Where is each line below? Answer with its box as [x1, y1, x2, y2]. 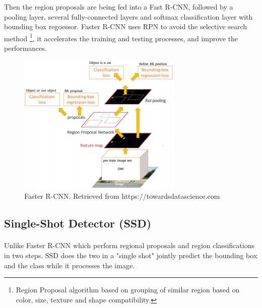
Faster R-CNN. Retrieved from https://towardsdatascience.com [24, 191, 220, 201]
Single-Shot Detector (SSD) [4, 215, 152, 231]
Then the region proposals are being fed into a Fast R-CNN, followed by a [4, 2, 233, 12]
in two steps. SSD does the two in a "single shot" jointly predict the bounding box [4, 250, 257, 260]
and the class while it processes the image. [4, 260, 135, 270]
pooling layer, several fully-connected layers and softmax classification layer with [4, 11, 253, 22]
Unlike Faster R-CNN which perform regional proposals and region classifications [4, 240, 254, 251]
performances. [4, 43, 47, 53]
